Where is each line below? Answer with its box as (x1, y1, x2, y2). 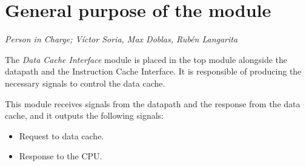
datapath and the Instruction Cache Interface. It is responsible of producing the (5, 65, 302, 78)
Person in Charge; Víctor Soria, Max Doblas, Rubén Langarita (5, 33, 238, 45)
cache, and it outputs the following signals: (5, 109, 164, 122)
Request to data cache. (19, 129, 104, 142)
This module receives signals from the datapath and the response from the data (5, 97, 301, 110)
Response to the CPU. (19, 150, 102, 162)
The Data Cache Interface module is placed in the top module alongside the (5, 53, 288, 65)
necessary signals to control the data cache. (5, 76, 165, 89)
